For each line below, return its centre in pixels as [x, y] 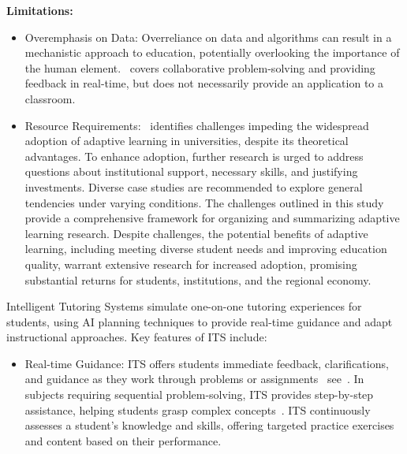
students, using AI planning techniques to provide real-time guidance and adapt [200, 321]
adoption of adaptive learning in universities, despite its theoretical [187, 141]
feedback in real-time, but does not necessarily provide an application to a [204, 83]
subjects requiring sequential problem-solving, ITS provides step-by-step [199, 394]
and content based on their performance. [123, 440]
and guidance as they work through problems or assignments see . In [194, 379]
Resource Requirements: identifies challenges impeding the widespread [197, 125]
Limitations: [40, 10]
